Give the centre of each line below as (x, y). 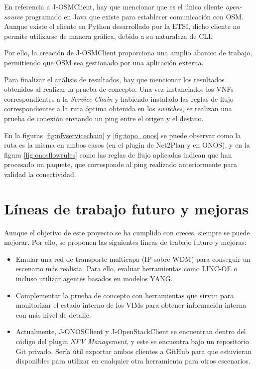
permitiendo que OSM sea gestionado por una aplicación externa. (104, 62)
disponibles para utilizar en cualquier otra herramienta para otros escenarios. (133, 361)
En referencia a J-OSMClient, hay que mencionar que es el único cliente (114, 6)
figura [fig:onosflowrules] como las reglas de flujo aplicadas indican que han (118, 154)
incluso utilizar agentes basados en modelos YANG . (94, 278)
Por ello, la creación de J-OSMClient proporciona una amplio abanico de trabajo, (128, 53)
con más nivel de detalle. (53, 314)
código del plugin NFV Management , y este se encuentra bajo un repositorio (132, 341)
